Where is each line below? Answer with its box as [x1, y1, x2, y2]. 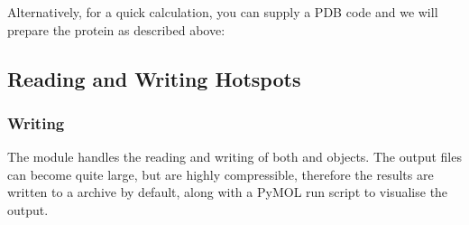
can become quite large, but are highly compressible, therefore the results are [7, 164, 434, 183]
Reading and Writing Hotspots [7, 64, 301, 92]
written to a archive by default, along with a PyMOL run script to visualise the [7, 183, 448, 202]
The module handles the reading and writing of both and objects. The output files [7, 147, 462, 166]
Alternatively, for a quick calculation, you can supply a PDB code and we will [7, 3, 438, 21]
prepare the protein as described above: [7, 20, 225, 39]
